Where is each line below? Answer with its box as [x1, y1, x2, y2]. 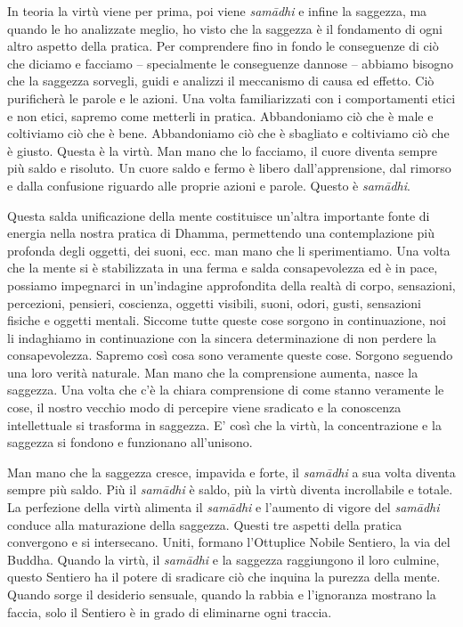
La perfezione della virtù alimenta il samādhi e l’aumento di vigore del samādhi [7, 498, 440, 517]
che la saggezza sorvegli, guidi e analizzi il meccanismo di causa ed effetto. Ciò [7, 71, 435, 90]
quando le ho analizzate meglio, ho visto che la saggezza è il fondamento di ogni [7, 19, 443, 37]
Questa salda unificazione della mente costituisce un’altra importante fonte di [7, 206, 430, 224]
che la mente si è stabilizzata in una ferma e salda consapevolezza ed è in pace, [7, 258, 438, 277]
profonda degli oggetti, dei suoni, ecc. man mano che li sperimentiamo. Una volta [7, 240, 451, 259]
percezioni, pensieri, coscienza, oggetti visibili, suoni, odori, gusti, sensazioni [7, 293, 422, 312]
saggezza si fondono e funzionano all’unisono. [7, 433, 253, 452]
